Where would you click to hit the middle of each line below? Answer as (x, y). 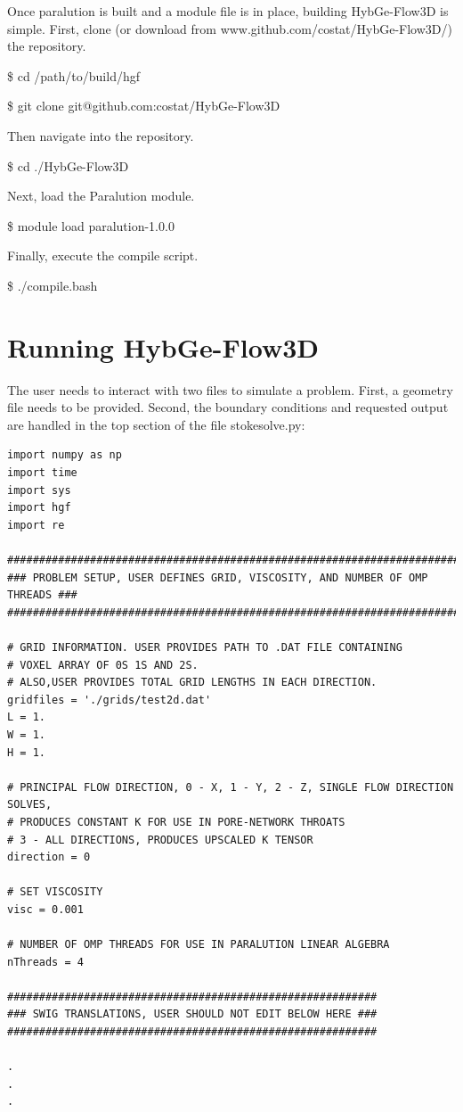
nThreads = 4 (45, 962)
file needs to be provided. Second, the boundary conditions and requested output (228, 407)
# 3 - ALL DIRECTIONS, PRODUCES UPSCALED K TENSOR (160, 840)
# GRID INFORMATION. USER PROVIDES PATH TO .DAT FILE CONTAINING (205, 647)
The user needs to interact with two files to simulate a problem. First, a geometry (230, 389)
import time (42, 473)
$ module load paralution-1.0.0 (91, 225)
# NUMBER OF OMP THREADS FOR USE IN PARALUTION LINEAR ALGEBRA (199, 945)
